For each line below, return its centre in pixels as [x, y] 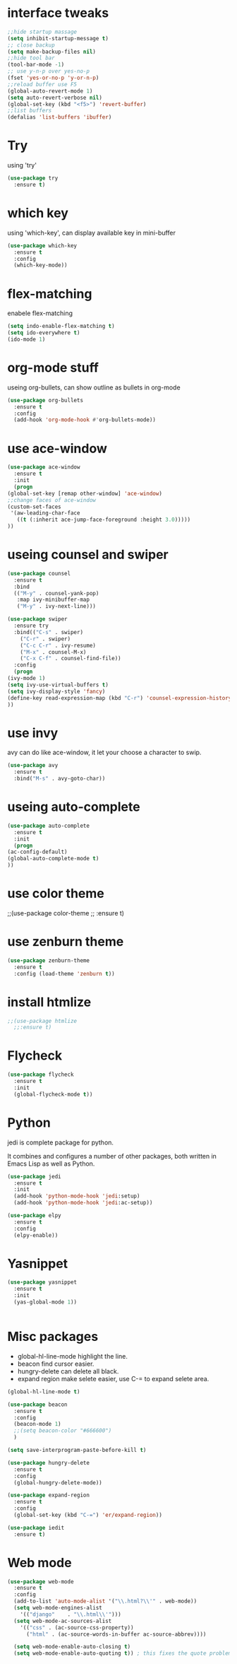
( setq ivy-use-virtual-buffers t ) [58, 685]
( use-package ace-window [44, 467]
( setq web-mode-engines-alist [58, 1608]
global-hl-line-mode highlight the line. [73, 1356]
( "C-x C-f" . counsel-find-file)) [71, 659]
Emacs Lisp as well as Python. [51, 1164]
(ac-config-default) [38, 852]
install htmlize [49, 1002]
